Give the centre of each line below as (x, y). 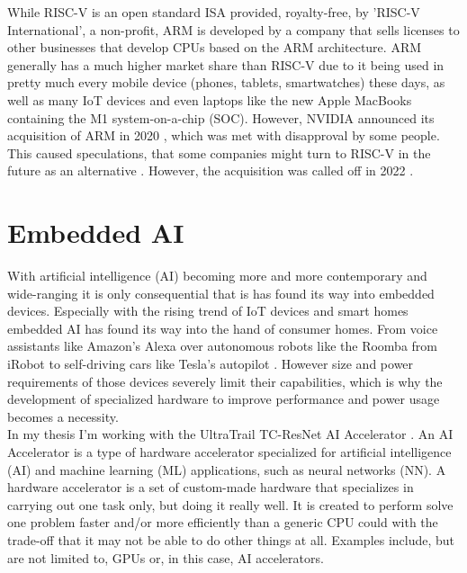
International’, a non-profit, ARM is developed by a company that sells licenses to (233, 29)
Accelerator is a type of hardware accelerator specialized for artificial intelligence (229, 452)
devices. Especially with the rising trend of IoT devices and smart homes (208, 311)
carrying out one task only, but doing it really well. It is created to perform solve (230, 504)
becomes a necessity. (63, 416)
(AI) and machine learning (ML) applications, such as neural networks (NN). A (227, 469)
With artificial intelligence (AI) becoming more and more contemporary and (217, 276)
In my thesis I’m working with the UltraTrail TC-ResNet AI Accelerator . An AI (230, 434)
